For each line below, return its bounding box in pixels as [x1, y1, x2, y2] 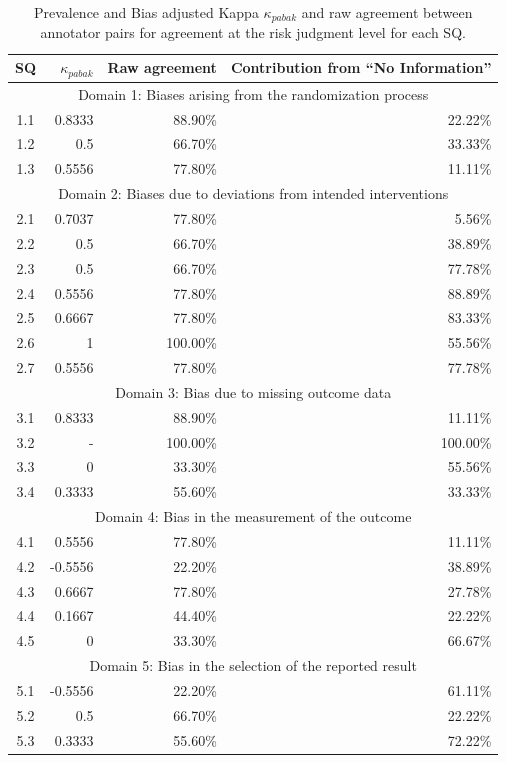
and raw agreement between [301, 2, 473, 22]
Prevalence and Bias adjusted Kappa [33, 2, 259, 22]
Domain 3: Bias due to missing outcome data [115, 381, 392, 402]
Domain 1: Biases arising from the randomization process [78, 83, 429, 104]
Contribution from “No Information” [230, 57, 492, 78]
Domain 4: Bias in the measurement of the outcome [95, 506, 412, 527]
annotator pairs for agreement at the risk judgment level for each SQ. [40, 22, 466, 43]
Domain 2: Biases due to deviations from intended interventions [58, 183, 449, 204]
